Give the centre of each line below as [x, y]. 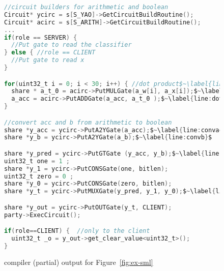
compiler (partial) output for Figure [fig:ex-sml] [79, 262]
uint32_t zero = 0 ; [39, 176]
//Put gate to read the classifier [72, 45]
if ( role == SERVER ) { [41, 37]
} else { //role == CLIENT [50, 53]
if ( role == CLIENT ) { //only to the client [77, 231]
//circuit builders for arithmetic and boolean [86, 7]
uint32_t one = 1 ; [37, 161]
